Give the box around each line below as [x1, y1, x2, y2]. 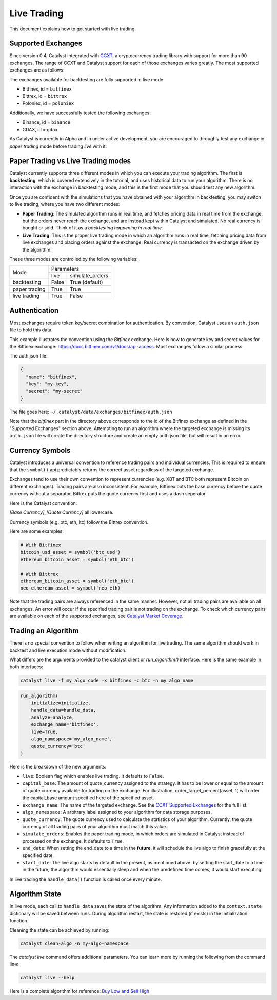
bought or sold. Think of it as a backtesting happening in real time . [22, 225, 164, 231]
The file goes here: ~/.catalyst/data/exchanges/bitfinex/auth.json [9, 408, 172, 415]
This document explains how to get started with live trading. [9, 26, 136, 32]
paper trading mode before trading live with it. [9, 143, 107, 149]
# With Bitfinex [20, 542, 62, 548]
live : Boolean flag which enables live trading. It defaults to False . [22, 773, 164, 779]
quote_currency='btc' [31, 743, 86, 749]
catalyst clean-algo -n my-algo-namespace [20, 940, 129, 947]
